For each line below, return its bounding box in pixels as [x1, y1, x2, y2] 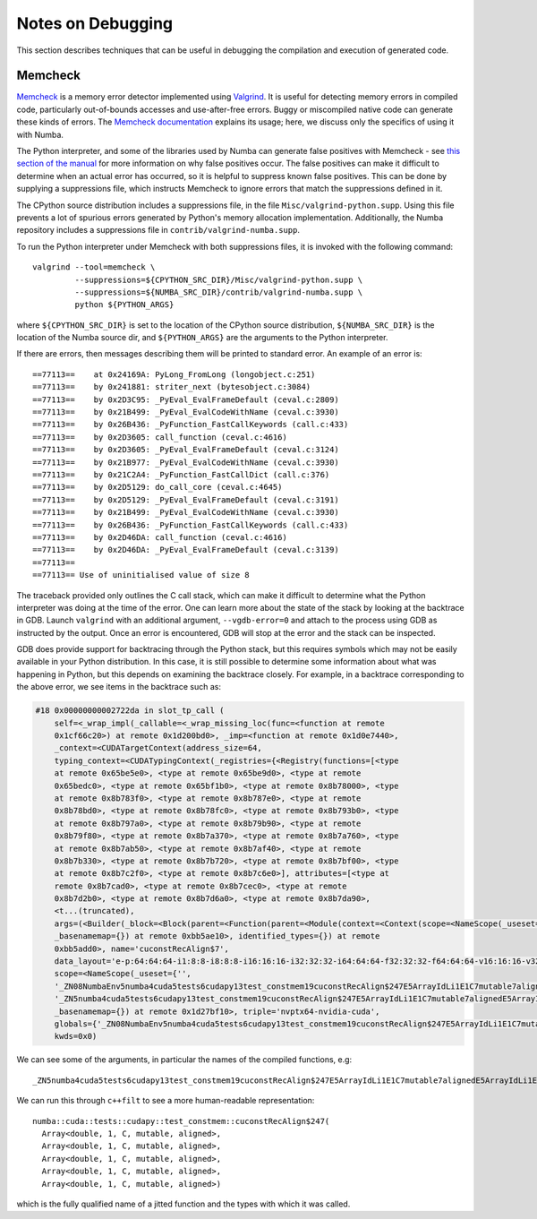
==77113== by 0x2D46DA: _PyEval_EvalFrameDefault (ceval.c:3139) [32, 545, 339, 555]
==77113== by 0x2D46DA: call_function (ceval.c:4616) [32, 532, 288, 542]
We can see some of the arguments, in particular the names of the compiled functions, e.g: [16, 1054, 353, 1065]
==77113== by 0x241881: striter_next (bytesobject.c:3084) [32, 382, 311, 392]
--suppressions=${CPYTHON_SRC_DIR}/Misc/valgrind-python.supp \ [74, 274, 363, 285]
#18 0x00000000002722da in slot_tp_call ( [35, 706, 225, 716]
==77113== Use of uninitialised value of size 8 [32, 570, 250, 580]
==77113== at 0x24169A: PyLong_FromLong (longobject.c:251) [32, 369, 316, 380]
